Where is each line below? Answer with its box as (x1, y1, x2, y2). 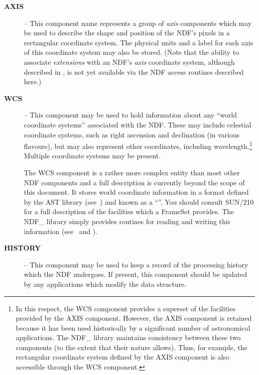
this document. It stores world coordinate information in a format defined (24, 187, 249, 197)
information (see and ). (24, 226, 98, 236)
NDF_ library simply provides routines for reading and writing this (24, 216, 231, 226)
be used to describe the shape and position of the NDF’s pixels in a (24, 27, 230, 38)
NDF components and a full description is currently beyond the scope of (24, 177, 245, 187)
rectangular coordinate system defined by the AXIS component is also (15, 352, 230, 362)
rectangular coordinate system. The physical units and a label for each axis (24, 37, 254, 47)
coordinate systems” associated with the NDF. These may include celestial (24, 119, 252, 129)
